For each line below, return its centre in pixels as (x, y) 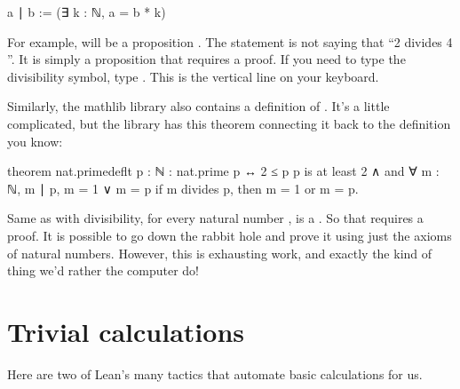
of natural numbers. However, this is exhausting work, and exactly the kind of (220, 253)
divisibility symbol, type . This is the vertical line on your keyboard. (193, 76)
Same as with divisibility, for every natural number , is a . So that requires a (215, 218)
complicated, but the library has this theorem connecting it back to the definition (229, 123)
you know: (35, 141)
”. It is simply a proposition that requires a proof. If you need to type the (206, 59)
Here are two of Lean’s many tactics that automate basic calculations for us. (215, 373)
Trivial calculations (126, 331)
